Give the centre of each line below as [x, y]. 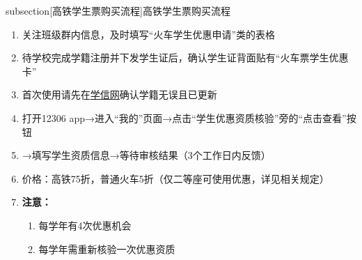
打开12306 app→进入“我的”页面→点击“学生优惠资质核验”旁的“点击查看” [184, 117]
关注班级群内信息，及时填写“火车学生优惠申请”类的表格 [149, 34]
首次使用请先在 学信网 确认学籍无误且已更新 [119, 94]
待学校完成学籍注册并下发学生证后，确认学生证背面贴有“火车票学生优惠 [185, 58]
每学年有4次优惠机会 [85, 225]
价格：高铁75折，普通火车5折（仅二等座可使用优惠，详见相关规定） [175, 178]
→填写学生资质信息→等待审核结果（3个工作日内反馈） [146, 155]
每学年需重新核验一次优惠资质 [107, 248]
